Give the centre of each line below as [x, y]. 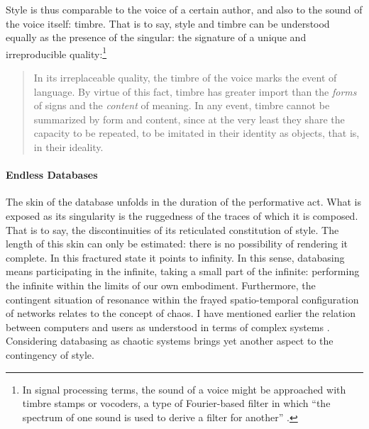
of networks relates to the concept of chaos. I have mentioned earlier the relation [181, 313]
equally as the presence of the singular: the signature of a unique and [156, 37]
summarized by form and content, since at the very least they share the [189, 119]
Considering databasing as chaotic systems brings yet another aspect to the [170, 341]
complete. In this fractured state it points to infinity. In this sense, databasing [175, 257]
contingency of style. [50, 354]
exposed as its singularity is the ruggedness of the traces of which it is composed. [182, 215]
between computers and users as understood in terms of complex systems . [168, 327]
